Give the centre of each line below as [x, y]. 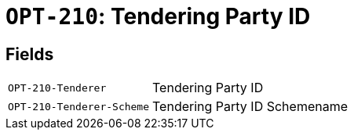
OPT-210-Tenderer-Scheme [79, 106]
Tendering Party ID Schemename [250, 107]
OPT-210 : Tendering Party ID [158, 16]
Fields [30, 54]
